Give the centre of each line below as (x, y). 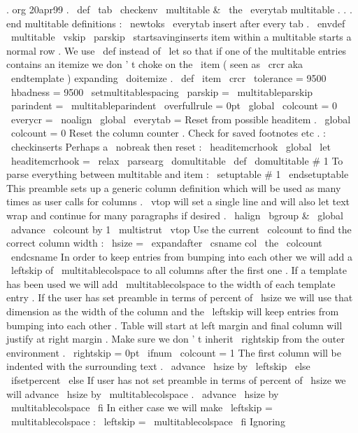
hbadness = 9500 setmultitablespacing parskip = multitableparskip (162, 91)
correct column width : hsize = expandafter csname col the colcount (164, 243)
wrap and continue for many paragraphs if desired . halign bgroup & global (175, 215)
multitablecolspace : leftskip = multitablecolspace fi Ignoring (148, 421)
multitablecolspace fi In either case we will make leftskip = (142, 407)
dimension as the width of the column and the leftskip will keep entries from (173, 311)
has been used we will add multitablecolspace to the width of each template (171, 283)
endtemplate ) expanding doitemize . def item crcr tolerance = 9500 (169, 77)
